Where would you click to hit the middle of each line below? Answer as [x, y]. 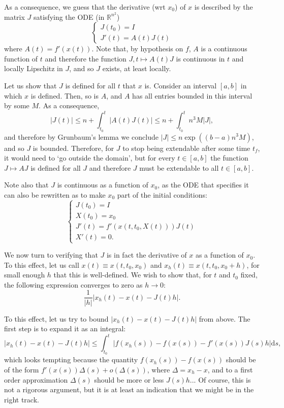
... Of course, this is [220, 379]
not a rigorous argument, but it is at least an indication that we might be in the [129, 389]
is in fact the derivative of [147, 255]
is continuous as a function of [103, 185]
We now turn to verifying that [51, 255]
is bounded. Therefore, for [73, 148]
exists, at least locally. [137, 68]
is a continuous [224, 49]
